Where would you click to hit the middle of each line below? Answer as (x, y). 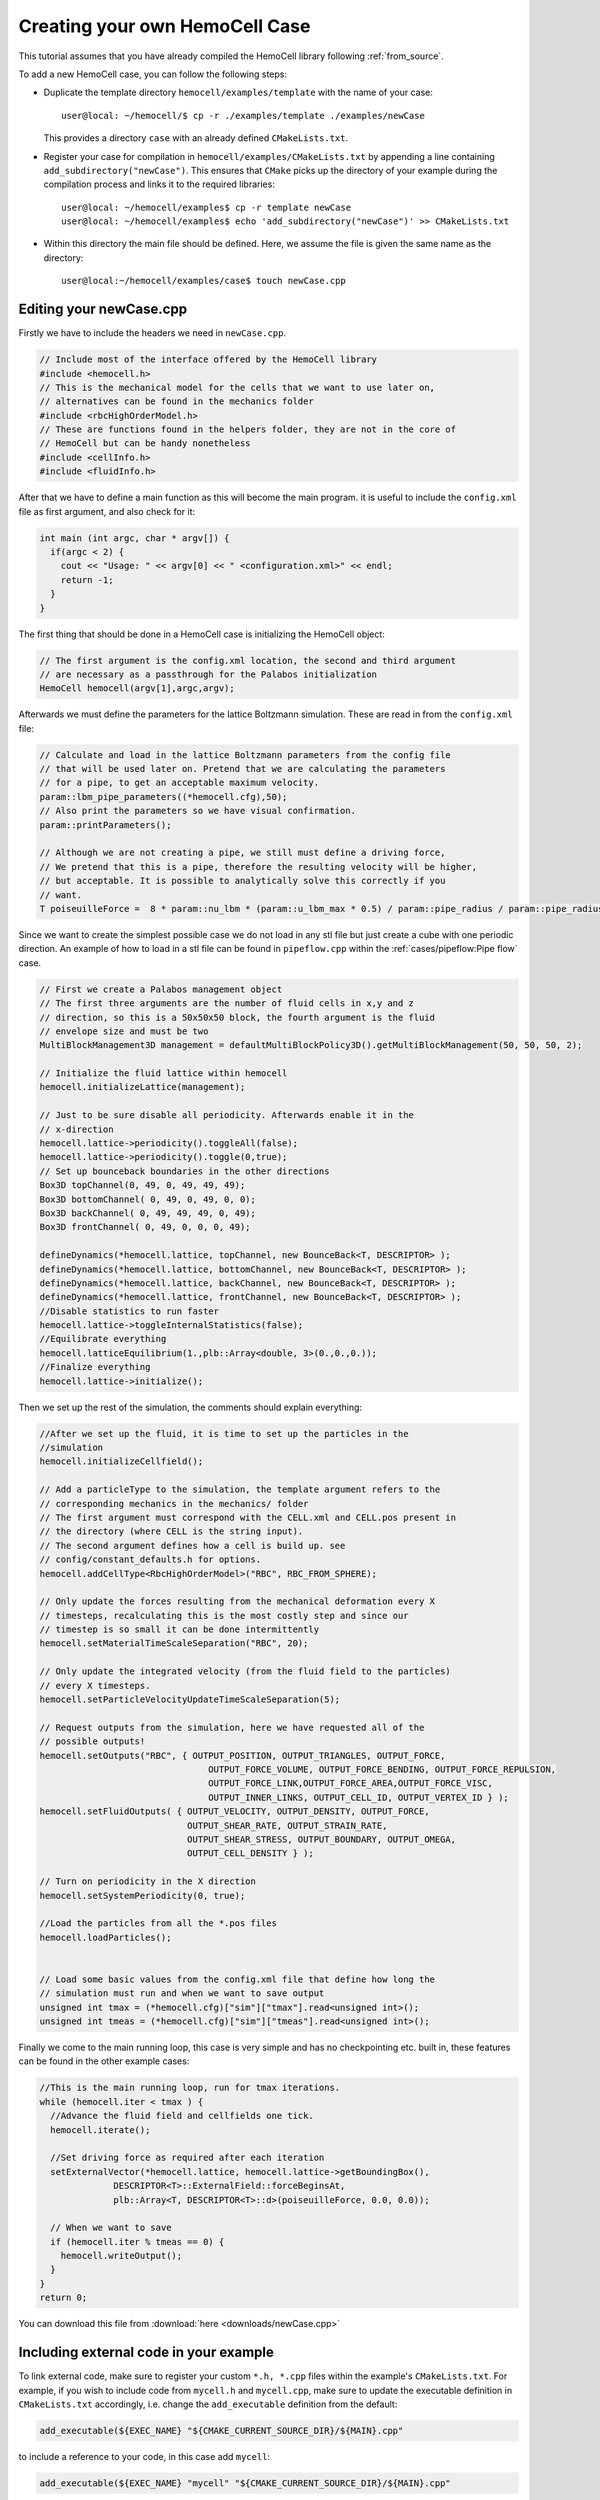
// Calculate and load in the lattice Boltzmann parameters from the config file (245, 754)
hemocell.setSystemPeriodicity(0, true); (142, 1895)
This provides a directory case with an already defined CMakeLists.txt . (196, 138)
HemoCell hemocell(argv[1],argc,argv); (137, 688)
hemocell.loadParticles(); (105, 1937)
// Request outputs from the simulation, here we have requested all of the (232, 1727)
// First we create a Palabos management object (161, 989)
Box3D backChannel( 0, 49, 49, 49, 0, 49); (148, 1213)
